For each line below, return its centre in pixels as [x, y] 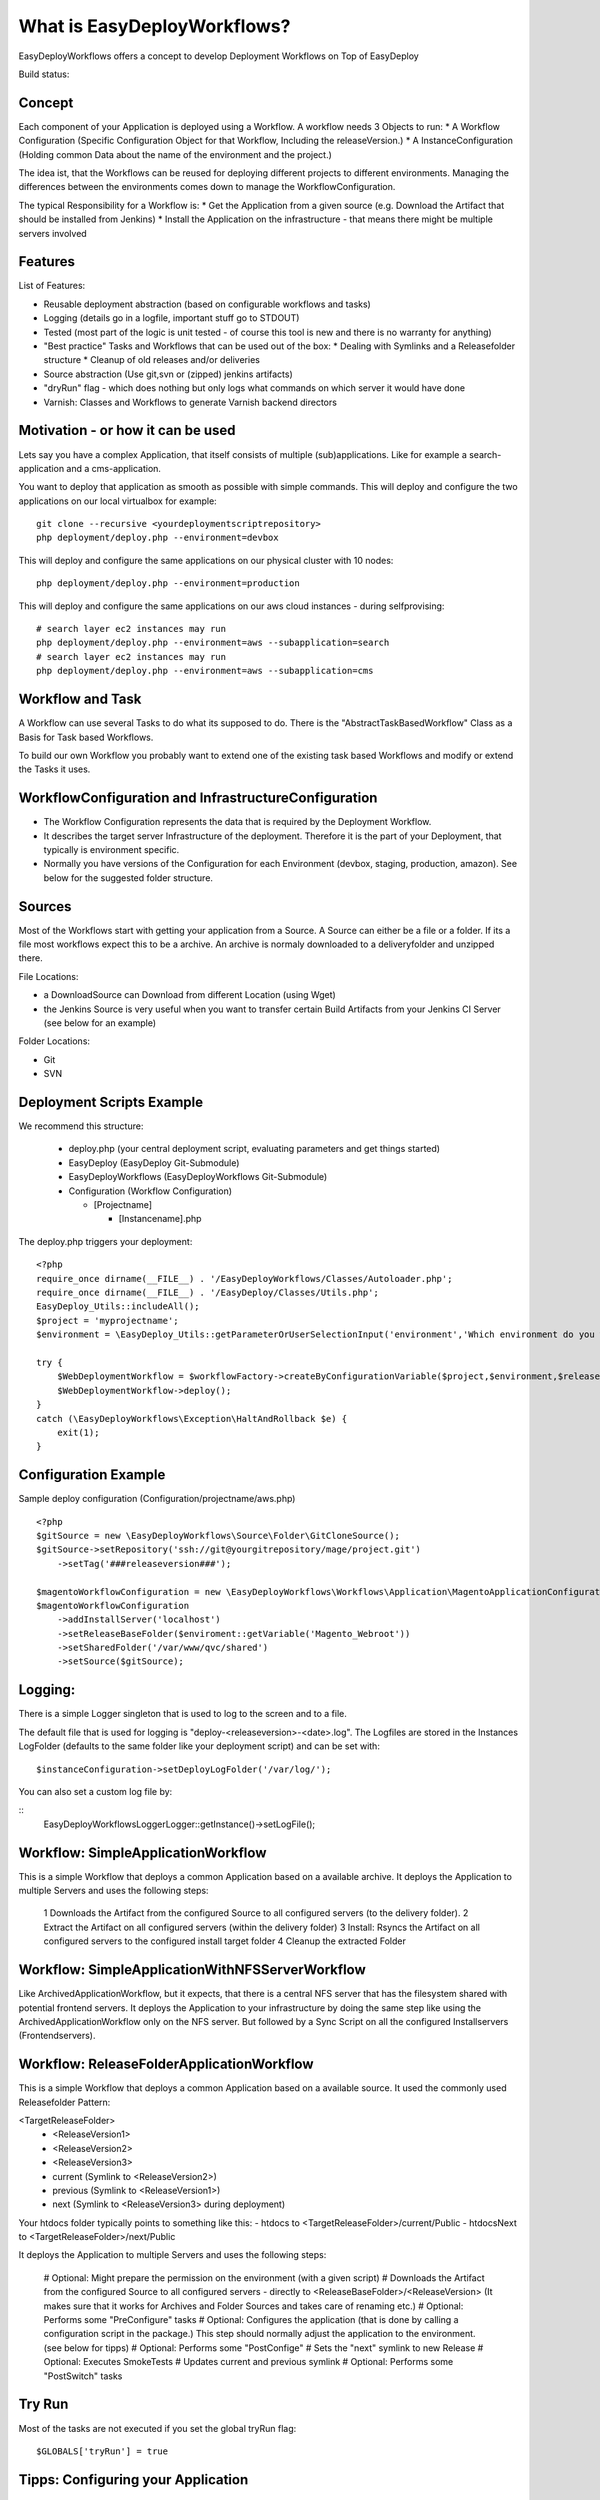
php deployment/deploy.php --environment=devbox [157, 538]
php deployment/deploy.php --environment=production [168, 583]
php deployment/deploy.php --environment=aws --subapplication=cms [205, 671]
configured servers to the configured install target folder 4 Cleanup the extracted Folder [225, 1941]
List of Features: [52, 286]
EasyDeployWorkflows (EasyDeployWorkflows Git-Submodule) [198, 1177]
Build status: [44, 74]
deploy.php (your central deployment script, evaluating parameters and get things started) [254, 1149]
